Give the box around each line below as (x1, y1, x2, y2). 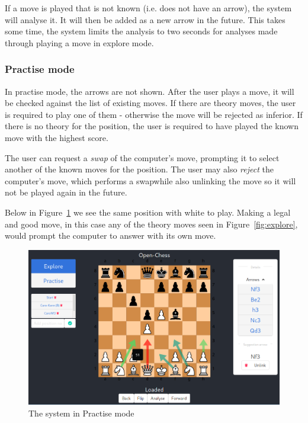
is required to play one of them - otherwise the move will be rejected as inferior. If (5, 108, 303, 120)
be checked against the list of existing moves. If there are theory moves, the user (5, 97, 296, 109)
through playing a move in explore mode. (5, 36, 154, 49)
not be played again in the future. (5, 186, 127, 198)
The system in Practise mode (28, 407, 134, 419)
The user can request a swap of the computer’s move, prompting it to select (5, 151, 280, 164)
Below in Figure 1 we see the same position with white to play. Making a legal (5, 206, 291, 218)
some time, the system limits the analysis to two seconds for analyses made (5, 25, 278, 37)
